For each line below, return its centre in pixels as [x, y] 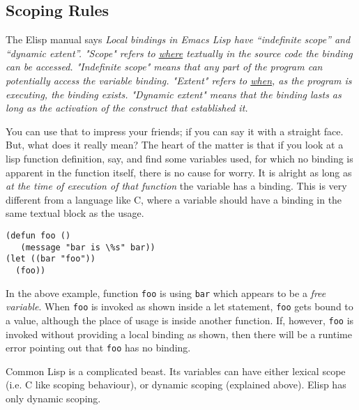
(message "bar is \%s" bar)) [88, 247]
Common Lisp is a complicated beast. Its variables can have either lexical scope [176, 371]
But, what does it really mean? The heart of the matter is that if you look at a [175, 145]
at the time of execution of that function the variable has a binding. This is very [176, 186]
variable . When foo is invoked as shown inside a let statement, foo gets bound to [179, 306]
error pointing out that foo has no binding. [98, 348]
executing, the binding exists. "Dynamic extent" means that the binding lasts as [174, 94]
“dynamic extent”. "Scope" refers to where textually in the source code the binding [179, 53]
